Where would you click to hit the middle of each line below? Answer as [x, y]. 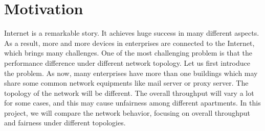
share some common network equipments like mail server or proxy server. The [126, 83]
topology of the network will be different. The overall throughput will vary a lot [129, 93]
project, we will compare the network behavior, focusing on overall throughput [127, 112]
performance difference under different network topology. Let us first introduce [127, 62]
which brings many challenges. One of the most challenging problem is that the [128, 53]
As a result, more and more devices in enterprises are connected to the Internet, [129, 43]
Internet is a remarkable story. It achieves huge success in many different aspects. [132, 33]
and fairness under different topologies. [65, 123]
